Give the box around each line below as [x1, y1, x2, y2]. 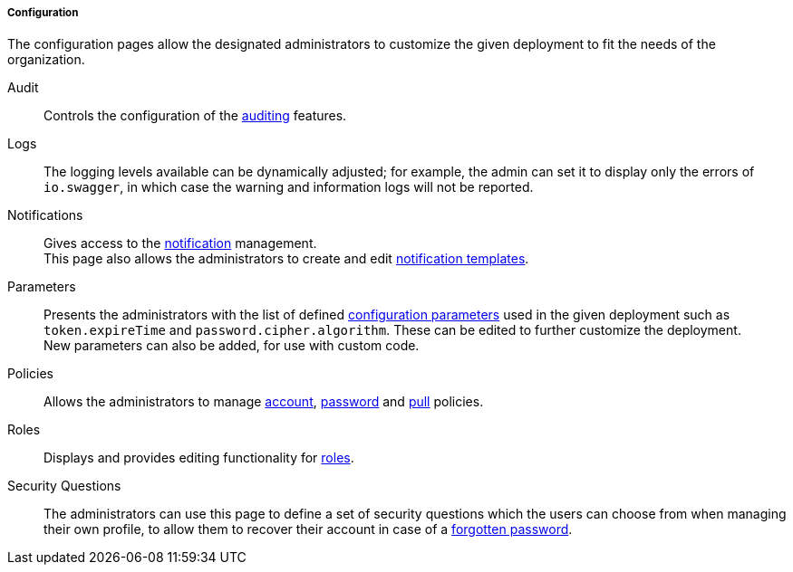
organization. [7, 52, 85, 68]
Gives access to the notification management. [44, 235, 317, 252]
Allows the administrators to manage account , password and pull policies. [44, 394, 484, 410]
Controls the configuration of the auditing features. [44, 108, 347, 124]
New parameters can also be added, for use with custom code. [44, 338, 420, 354]
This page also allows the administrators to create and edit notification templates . [44, 251, 529, 267]
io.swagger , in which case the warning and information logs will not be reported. [44, 179, 534, 195]
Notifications [7, 207, 83, 224]
